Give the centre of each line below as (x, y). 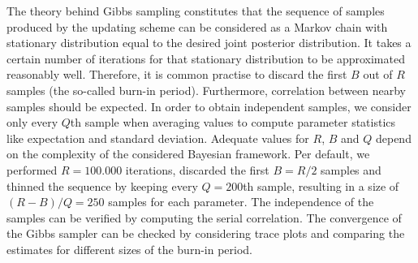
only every (32, 122)
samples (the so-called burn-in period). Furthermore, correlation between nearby (206, 90)
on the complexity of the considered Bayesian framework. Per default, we (188, 154)
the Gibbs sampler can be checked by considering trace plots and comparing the (206, 233)
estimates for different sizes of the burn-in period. (130, 249)
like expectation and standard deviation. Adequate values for (158, 138)
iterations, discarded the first (197, 169)
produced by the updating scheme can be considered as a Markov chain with (197, 26)
